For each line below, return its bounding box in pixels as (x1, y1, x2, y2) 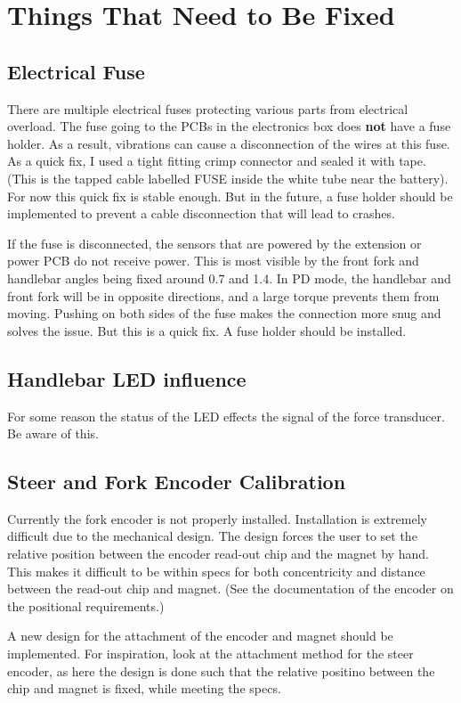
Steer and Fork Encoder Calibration (7, 468, 346, 495)
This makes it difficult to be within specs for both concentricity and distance (7, 561, 425, 580)
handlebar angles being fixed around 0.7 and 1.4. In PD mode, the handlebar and (7, 268, 451, 287)
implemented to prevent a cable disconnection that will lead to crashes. (7, 204, 395, 223)
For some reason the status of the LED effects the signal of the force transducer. (7, 406, 445, 425)
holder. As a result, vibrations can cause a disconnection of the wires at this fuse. (7, 134, 450, 152)
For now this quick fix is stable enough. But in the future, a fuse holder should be (7, 186, 453, 205)
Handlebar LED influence (7, 364, 247, 392)
